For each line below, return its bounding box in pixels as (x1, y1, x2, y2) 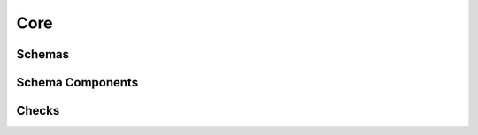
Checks (16, 103, 60, 118)
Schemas (16, 47, 70, 62)
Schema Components (16, 75, 139, 90)
